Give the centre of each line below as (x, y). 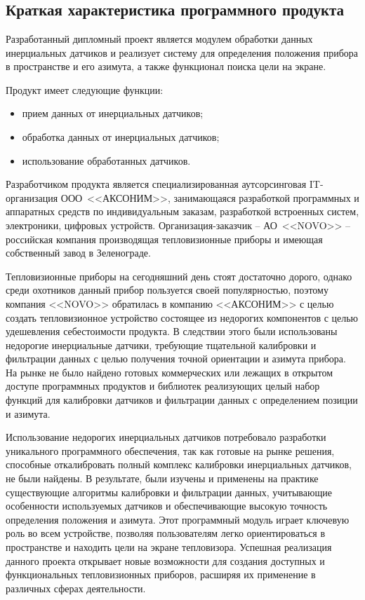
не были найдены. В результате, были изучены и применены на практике (162, 478)
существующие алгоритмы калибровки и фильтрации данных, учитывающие (169, 492)
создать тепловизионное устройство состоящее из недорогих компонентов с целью (182, 317)
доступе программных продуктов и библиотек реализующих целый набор (163, 386)
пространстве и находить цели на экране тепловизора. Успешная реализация (169, 547)
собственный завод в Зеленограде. (78, 253)
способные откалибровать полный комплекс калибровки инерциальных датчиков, (179, 464)
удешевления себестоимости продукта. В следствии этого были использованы (172, 331)
